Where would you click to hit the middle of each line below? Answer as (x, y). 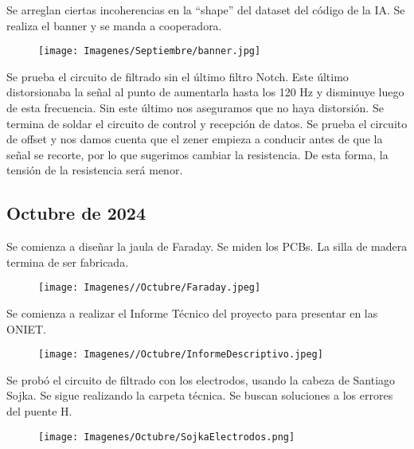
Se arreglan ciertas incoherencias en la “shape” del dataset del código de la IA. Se (206, 10)
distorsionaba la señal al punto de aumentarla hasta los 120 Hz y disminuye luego (205, 92)
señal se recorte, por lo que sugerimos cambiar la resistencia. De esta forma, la (197, 154)
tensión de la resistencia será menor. (95, 170)
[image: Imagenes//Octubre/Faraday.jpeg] (150, 288)
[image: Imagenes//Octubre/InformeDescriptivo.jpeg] (181, 355)
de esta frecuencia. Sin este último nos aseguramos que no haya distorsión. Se (195, 108)
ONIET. (26, 328)
